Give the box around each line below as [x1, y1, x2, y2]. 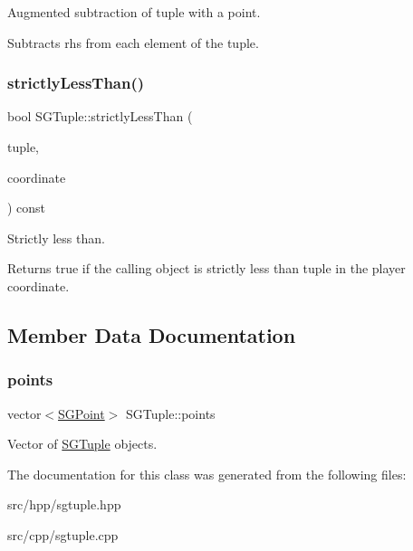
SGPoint [58, 404, 105, 423]
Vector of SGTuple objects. [7, 434, 158, 453]
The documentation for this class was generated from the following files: [7, 464, 407, 483]
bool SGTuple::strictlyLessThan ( [7, 107, 193, 126]
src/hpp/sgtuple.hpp [7, 495, 121, 514]
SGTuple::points [126, 404, 216, 423]
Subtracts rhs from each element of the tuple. [7, 33, 259, 52]
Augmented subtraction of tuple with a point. [7, 3, 261, 21]
